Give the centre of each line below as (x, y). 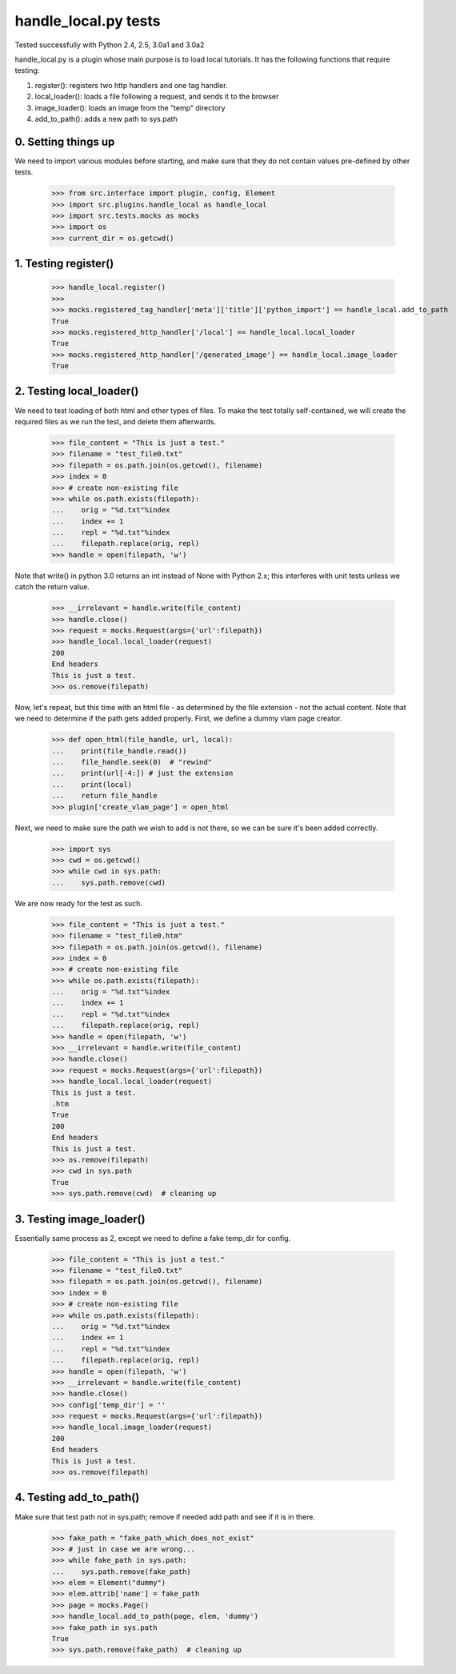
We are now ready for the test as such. (79, 903)
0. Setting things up (65, 141)
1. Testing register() (64, 264)
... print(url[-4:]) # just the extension (142, 773)
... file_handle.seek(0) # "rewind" (132, 762)
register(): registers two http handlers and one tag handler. (131, 85)
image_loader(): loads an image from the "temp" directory (130, 107)
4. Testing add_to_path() (77, 1497)
